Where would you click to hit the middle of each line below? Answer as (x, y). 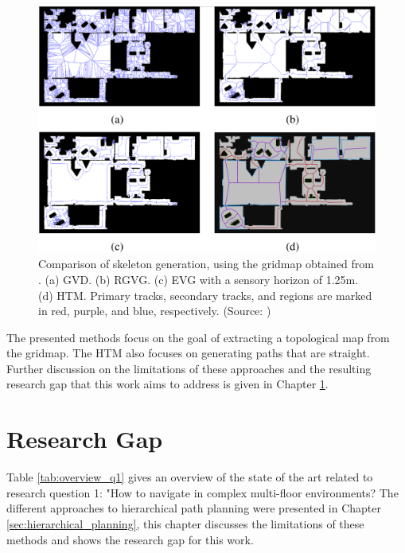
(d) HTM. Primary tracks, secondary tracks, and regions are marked (205, 295)
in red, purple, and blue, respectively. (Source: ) (155, 311)
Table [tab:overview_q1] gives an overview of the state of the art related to (190, 477)
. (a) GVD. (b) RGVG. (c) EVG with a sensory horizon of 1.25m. (199, 279)
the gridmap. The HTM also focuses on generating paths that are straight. (188, 353)
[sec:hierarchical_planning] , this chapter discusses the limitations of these (185, 523)
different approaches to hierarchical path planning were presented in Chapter (194, 508)
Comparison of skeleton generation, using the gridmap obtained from (206, 264)
